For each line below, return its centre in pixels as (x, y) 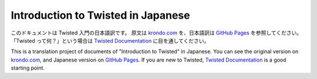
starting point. (28, 68)
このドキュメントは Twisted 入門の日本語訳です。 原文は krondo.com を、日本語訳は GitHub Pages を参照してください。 (156, 33)
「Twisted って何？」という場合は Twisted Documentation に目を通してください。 (110, 40)
